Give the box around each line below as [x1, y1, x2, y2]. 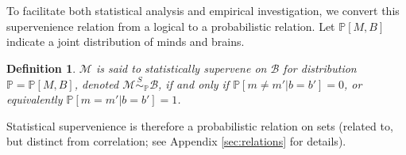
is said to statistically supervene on [95, 59, 267, 76]
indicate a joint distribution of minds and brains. [6, 33, 245, 50]
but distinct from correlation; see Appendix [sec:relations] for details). [6, 133, 346, 149]
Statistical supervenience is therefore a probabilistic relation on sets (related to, [6, 117, 393, 134]
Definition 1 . [6, 59, 76, 76]
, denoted [74, 75, 119, 92]
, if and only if [158, 75, 230, 92]
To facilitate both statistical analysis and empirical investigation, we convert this [6, 2, 400, 18]
